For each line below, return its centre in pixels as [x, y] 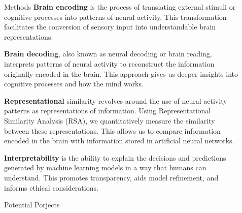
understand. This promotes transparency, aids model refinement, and [111, 177]
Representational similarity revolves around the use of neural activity [116, 100]
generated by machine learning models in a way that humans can [105, 168]
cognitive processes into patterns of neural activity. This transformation [115, 17]
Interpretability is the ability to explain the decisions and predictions [115, 157]
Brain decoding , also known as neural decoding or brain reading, [108, 54]
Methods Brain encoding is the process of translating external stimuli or [120, 7]
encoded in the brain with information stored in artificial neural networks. [119, 141]
